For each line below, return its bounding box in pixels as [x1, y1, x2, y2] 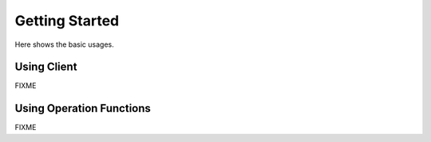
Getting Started [14, 12, 120, 29]
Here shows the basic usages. [14, 40, 115, 49]
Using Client [14, 60, 77, 74]
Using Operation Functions [14, 102, 152, 115]
